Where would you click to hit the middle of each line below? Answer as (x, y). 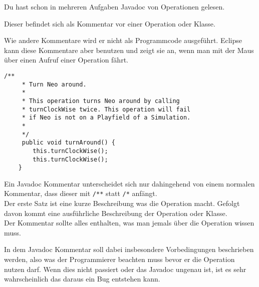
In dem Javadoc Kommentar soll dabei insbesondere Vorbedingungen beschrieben (129, 249)
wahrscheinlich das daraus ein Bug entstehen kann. (82, 279)
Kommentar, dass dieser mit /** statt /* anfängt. (81, 193)
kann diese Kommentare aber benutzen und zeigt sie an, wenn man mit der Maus (129, 50)
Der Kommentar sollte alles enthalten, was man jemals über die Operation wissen (129, 223)
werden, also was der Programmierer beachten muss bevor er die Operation (119, 259)
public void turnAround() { (68, 143)
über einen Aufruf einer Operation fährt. (66, 60)
